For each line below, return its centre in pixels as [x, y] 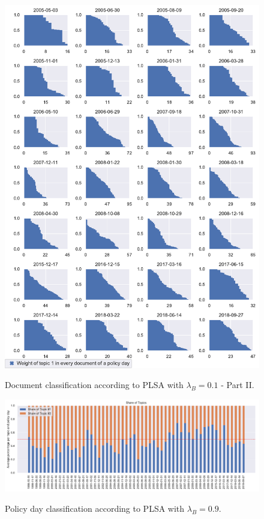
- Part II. [238, 385]
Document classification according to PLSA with [94, 385]
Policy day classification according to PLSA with [95, 508]
